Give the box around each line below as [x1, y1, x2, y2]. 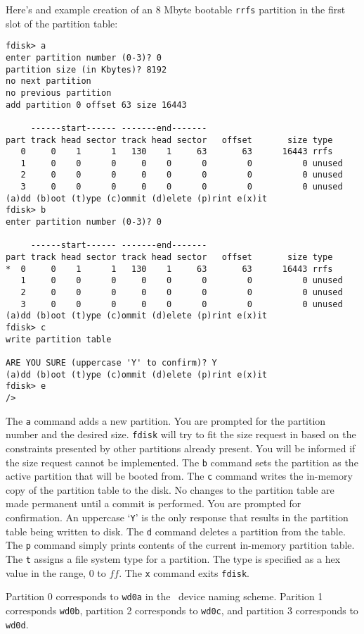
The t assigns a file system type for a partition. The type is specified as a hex [6, 551, 341, 566]
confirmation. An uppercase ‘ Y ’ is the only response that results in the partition [6, 510, 349, 524]
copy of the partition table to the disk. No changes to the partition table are [6, 482, 334, 497]
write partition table [6, 334, 112, 344]
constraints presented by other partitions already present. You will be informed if [6, 440, 356, 455]
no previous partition [6, 87, 112, 98]
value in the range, [6, 565, 86, 580]
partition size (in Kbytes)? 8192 [6, 64, 167, 75]
